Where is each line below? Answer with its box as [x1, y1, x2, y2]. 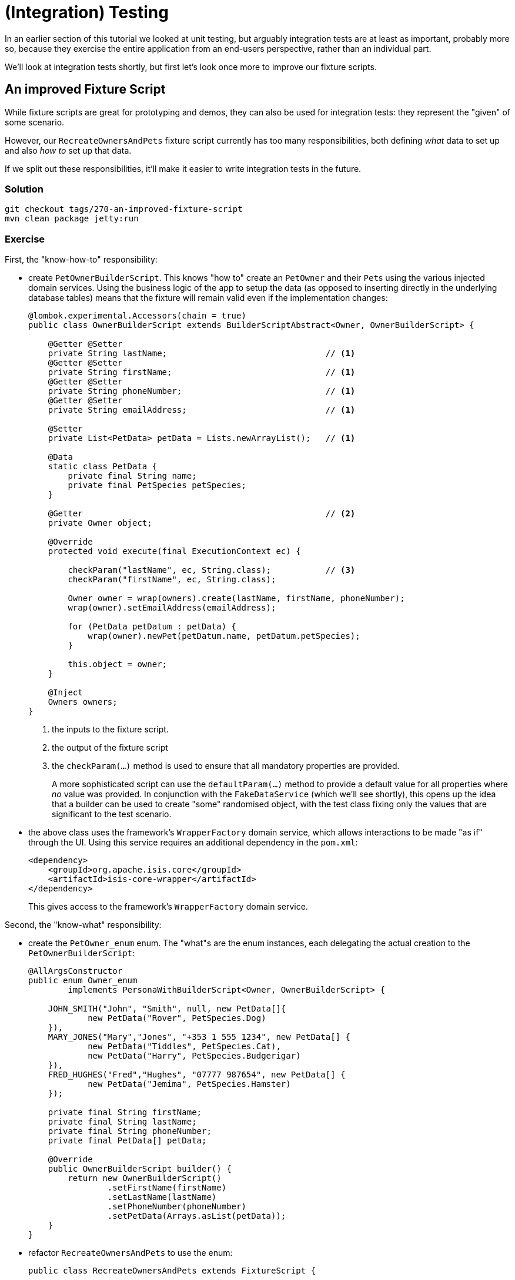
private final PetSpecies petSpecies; [68, 480, 246, 490]
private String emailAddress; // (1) [48, 405, 356, 415]
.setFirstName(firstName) [107, 1183, 227, 1193]
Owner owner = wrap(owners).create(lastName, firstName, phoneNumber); [68, 593, 405, 603]
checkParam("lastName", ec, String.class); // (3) [68, 565, 356, 575]
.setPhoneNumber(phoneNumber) [107, 1202, 246, 1212]
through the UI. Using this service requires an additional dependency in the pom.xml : [28, 837, 358, 848]
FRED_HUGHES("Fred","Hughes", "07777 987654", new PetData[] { [48, 1070, 346, 1080]
